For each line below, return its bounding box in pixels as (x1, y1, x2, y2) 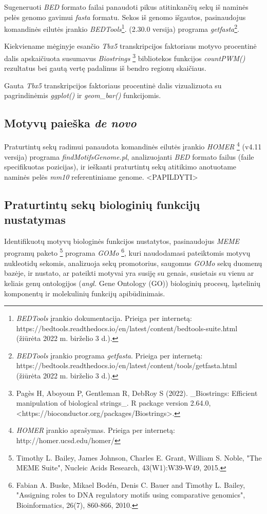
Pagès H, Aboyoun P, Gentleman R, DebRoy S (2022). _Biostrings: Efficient (16, 387, 258, 398)
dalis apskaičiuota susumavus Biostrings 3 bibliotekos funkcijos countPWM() (4, 51, 245, 63)
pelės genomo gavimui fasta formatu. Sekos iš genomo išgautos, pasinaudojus (4, 11, 246, 22)
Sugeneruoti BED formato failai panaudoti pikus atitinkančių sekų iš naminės (4, 2, 249, 12)
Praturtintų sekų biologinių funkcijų (4, 196, 200, 212)
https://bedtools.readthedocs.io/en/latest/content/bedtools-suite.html (16, 322, 238, 333)
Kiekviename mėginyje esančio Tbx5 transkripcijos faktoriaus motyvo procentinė (4, 41, 257, 51)
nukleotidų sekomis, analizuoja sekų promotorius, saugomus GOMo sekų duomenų (4, 257, 262, 268)
